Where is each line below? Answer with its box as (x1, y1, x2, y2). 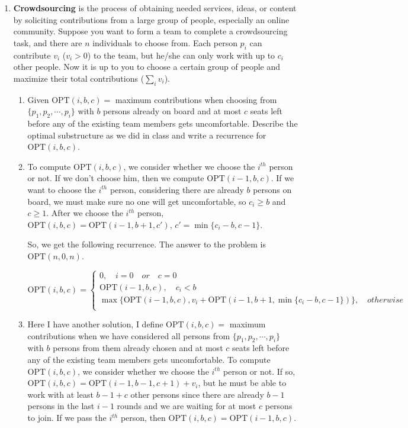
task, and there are (13, 36, 82, 49)
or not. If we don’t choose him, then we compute (27, 172, 204, 184)
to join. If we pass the (27, 411, 107, 424)
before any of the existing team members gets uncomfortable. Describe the (27, 117, 298, 129)
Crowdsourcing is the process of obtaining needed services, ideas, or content (13, 2, 297, 14)
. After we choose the (46, 207, 123, 219)
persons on (253, 183, 292, 195)
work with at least (27, 388, 94, 400)
